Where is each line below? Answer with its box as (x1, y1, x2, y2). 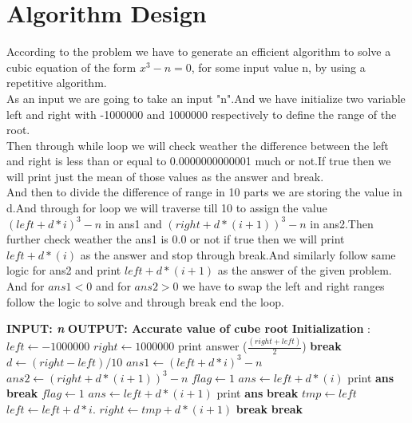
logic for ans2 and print (6, 262, 121, 279)
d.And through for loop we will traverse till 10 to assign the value (6, 200, 327, 216)
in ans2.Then (310, 215, 374, 231)
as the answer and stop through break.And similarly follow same (80, 246, 396, 263)
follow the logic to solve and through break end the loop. (6, 293, 284, 310)
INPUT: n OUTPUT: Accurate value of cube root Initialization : (6, 320, 370, 337)
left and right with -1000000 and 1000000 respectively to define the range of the (6, 105, 397, 122)
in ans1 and (105, 215, 162, 231)
